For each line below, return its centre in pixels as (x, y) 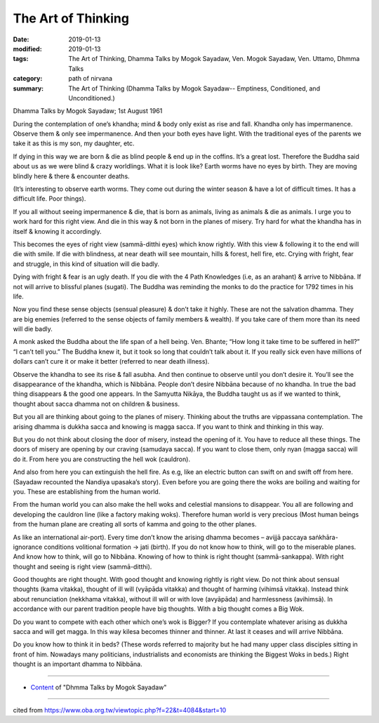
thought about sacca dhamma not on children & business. (97, 404)
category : (28, 79)
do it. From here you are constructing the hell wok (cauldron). (102, 459)
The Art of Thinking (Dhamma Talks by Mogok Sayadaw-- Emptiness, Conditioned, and (194, 88)
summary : (28, 88)
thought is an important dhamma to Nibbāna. (78, 664)
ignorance (28, 547)
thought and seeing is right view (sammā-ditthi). (82, 566)
